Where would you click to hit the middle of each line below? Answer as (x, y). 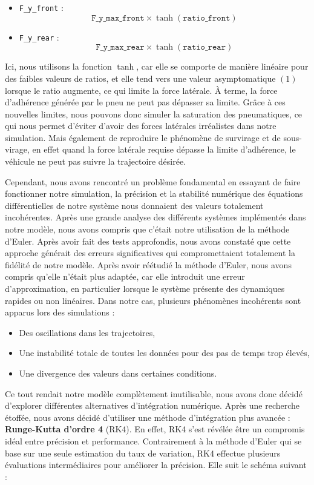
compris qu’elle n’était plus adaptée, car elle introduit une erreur (125, 276)
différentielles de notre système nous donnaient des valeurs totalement (134, 205)
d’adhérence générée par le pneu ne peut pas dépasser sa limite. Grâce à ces (145, 102)
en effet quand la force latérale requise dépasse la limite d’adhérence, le (164, 149)
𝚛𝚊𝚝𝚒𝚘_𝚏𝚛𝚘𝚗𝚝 (207, 18)
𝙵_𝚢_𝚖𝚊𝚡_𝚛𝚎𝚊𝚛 (120, 48)
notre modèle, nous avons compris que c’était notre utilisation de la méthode (147, 229)
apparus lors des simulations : (60, 312)
